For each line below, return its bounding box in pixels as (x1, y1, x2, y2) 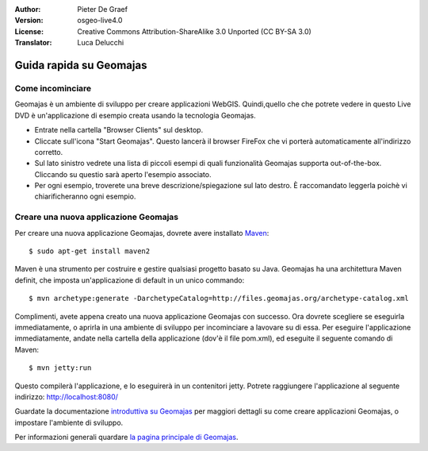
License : (14, 26, 44, 36)
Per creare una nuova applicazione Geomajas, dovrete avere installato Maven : (14, 228, 269, 237)
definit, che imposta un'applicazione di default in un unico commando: (14, 275, 245, 285)
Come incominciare (14, 83, 92, 94)
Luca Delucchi (77, 38, 124, 48)
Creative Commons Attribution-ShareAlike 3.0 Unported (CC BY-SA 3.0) (77, 26, 312, 36)
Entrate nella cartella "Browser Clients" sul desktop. (34, 125, 204, 135)
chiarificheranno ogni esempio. (34, 191, 136, 202)
